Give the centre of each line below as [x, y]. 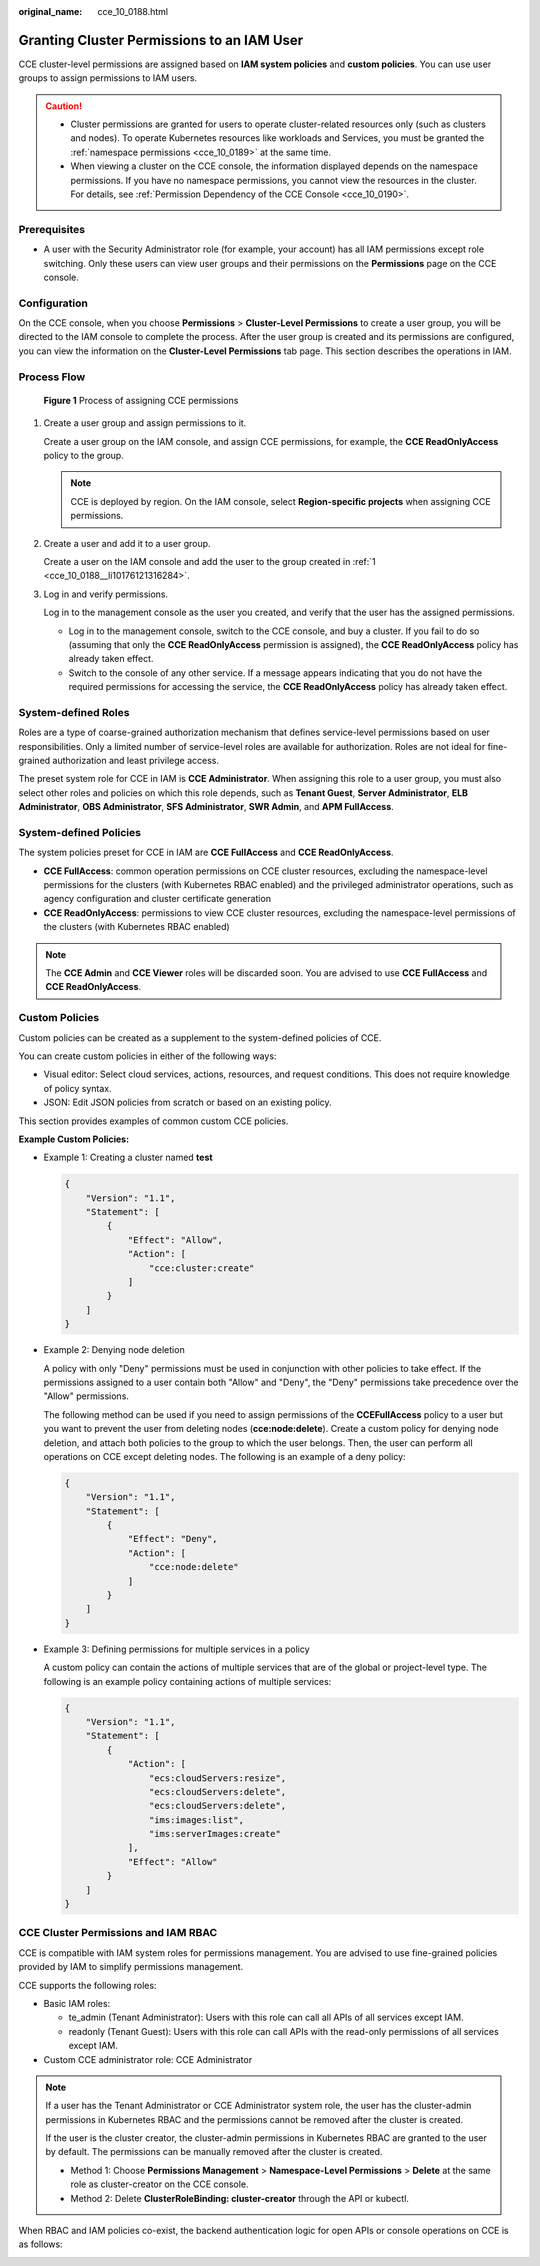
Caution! [64, 106]
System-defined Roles [74, 712]
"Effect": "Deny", [173, 1539]
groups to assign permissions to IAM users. [108, 78]
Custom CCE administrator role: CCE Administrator [148, 2059]
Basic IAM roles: [77, 2003]
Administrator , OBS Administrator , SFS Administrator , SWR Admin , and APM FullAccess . [206, 807]
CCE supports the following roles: [87, 1985]
